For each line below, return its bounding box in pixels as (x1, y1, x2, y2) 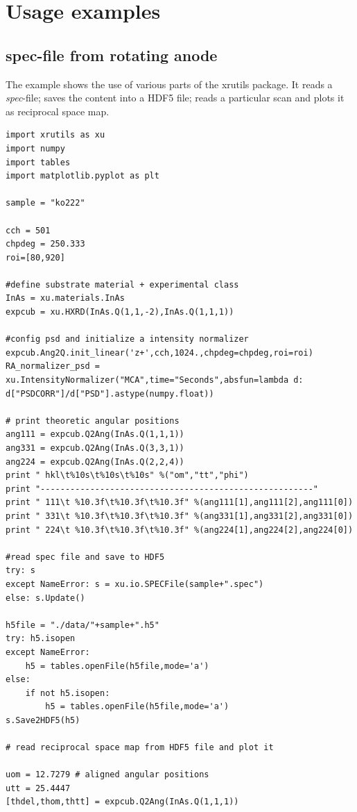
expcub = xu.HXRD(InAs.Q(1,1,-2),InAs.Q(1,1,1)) (6, 307, 234, 317)
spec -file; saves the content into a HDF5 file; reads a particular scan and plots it (6, 90, 345, 105)
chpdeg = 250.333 (6, 239, 85, 249)
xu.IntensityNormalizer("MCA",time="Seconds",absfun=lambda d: (6, 375, 304, 386)
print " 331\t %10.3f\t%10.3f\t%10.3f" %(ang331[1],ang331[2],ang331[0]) (6, 511, 354, 521)
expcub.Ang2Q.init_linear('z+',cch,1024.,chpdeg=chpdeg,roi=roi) (6, 347, 313, 358)
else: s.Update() (6, 593, 85, 603)
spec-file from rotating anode (6, 44, 218, 65)
